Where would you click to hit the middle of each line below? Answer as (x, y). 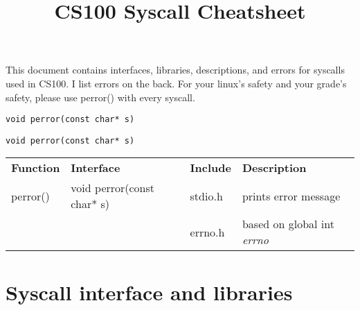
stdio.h (206, 196)
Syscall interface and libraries (149, 292)
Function (36, 168)
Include (210, 168)
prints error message (291, 196)
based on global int (288, 224)
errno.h (207, 232)
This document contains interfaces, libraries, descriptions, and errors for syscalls (175, 70)
